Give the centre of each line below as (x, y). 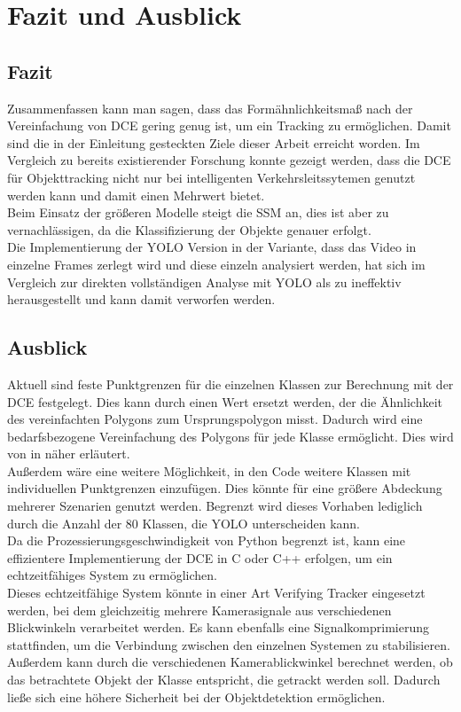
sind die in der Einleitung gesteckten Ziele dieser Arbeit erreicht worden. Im (214, 142)
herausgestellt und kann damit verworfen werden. (141, 299)
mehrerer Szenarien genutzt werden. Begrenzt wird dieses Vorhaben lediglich (215, 506)
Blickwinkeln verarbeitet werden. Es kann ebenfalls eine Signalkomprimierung (218, 627)
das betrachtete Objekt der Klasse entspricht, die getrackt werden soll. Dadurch (224, 679)
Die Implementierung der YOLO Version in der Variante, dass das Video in (212, 247)
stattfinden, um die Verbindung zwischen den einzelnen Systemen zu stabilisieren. (229, 644)
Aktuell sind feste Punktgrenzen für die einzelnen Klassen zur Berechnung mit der (230, 383)
